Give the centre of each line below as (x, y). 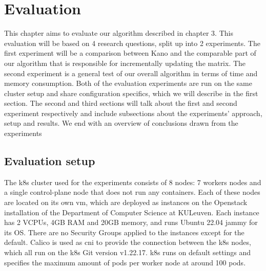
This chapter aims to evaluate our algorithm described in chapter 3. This (119, 33)
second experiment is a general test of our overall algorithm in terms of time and (131, 73)
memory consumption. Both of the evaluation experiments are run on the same (128, 83)
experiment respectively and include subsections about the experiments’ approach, (133, 113)
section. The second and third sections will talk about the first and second (121, 103)
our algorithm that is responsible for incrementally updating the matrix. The (125, 63)
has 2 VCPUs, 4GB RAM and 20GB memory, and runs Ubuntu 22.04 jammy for (131, 222)
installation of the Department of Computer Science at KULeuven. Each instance (132, 212)
